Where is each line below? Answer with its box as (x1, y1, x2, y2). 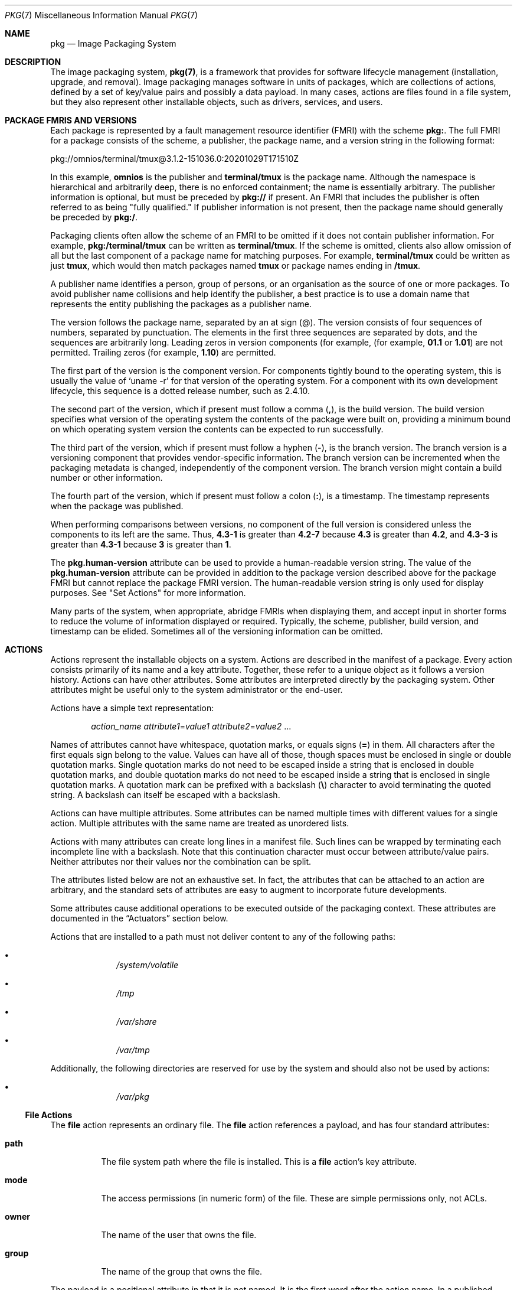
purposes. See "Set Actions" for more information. (50, 588, 246, 598)
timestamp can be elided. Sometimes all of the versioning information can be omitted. (50, 626, 383, 636)
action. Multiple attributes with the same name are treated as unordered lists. (50, 818, 349, 828)
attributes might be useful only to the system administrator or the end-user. (50, 685, 343, 695)
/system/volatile (116, 960, 179, 970)
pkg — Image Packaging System (50, 38, 176, 48)
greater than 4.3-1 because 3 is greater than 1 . (50, 539, 231, 549)
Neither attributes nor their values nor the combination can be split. (50, 856, 312, 866)
